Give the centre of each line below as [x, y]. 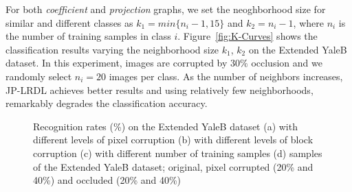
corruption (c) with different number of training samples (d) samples [178, 153]
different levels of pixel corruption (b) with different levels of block [173, 140]
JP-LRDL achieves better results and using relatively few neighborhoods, [159, 89]
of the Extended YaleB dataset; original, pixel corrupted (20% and [173, 166]
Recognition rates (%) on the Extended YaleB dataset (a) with [165, 126]
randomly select [39, 76]
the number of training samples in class [88, 36]
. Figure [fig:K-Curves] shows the [247, 36]
